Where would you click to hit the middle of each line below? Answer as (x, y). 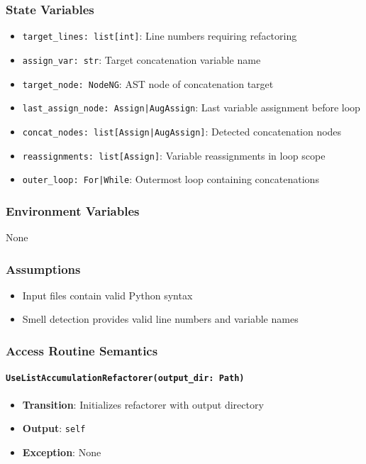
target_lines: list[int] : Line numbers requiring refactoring (160, 36)
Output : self (54, 428)
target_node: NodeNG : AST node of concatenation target (148, 83)
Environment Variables (73, 210)
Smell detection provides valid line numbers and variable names (160, 319)
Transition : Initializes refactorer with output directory (143, 404)
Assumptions (43, 269)
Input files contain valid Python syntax (107, 295)
